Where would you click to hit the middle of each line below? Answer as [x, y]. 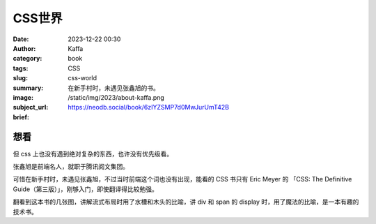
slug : [20, 78]
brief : [21, 117]
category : [28, 59]
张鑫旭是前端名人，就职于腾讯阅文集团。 [71, 166]
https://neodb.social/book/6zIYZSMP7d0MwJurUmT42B [149, 107]
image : [23, 97]
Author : [24, 48]
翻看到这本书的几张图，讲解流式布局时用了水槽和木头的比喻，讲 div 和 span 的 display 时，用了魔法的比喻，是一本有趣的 [186, 202]
